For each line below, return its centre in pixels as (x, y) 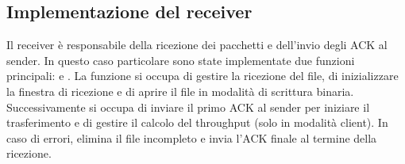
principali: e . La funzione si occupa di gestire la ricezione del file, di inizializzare (202, 76)
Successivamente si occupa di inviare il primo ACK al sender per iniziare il (188, 107)
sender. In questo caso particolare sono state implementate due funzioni (181, 60)
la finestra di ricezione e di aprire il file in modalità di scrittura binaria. (180, 91)
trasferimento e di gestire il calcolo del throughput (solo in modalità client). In (197, 122)
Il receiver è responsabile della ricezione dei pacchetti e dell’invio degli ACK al (197, 45)
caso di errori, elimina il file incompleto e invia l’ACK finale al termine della (192, 137)
